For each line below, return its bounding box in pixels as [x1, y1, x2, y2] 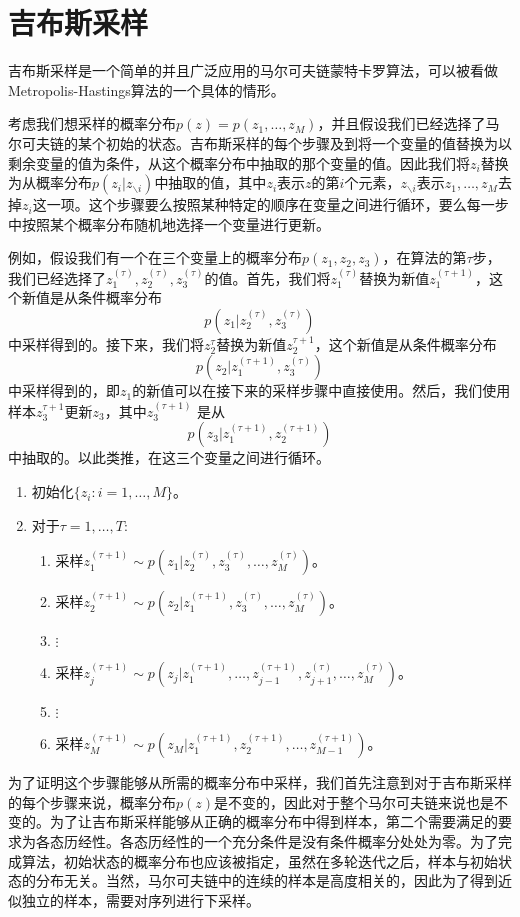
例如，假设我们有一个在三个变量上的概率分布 [8, 247, 302, 268]
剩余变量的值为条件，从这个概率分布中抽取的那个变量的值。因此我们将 [8, 152, 470, 173]
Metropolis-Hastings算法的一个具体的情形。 [8, 79, 285, 100]
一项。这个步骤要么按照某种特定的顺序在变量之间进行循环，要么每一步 [46, 194, 509, 215]
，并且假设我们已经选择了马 [317, 113, 500, 134]
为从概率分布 [8, 172, 92, 193]
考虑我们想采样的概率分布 [8, 113, 176, 134]
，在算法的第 [382, 247, 467, 268]
